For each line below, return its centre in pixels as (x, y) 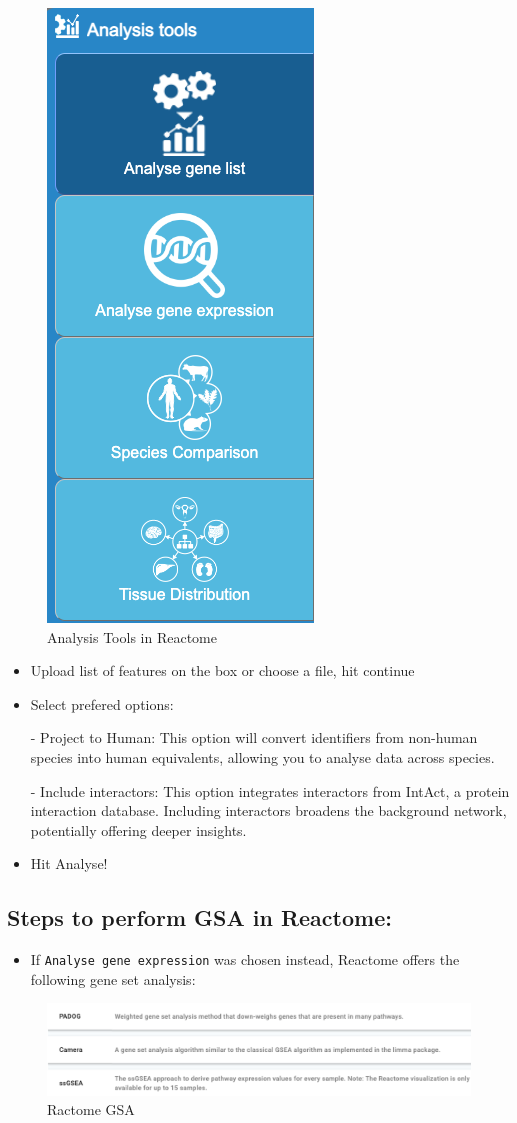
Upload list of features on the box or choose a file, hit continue (222, 670)
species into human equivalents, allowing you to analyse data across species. (262, 756)
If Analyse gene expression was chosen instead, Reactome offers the (245, 959)
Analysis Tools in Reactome (132, 636)
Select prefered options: (102, 703)
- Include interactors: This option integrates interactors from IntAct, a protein (270, 790)
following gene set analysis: (113, 978)
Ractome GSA (91, 1109)
